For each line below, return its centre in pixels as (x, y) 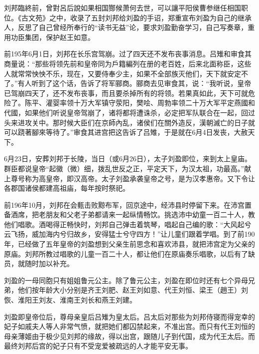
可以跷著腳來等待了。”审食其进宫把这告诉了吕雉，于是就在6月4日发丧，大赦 (126, 132)
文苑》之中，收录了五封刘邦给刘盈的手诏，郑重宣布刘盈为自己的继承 (140, 17)
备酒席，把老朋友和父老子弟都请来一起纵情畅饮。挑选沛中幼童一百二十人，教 (129, 214)
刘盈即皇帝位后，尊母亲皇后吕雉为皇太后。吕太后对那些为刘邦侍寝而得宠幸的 (129, 316)
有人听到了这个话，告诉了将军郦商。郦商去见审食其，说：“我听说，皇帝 (134, 83)
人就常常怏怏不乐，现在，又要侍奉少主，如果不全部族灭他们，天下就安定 (123, 73)
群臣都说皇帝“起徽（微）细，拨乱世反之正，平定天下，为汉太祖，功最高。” (124, 168)
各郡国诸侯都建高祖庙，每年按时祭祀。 (67, 188)
